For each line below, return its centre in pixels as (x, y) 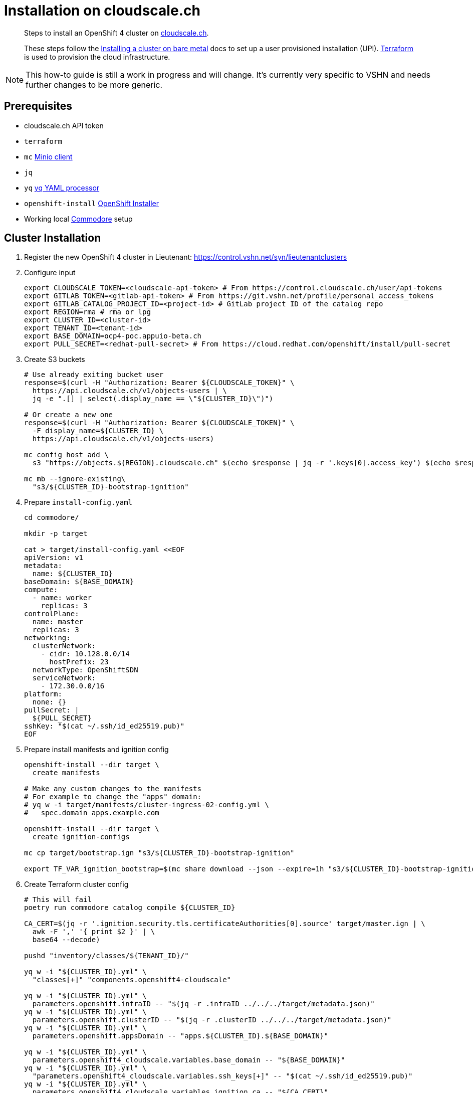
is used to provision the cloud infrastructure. (97, 57)
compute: (41, 590)
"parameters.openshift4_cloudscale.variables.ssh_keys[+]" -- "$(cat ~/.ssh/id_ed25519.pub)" (222, 1076)
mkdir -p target (56, 534)
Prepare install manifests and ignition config (96, 750)
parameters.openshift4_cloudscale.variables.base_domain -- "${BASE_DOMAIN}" (189, 1060)
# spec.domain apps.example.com (92, 813)
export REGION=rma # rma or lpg (87, 312)
